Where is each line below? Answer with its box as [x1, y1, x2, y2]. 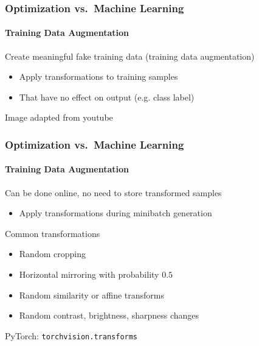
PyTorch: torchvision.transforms [5, 329, 138, 342]
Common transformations [5, 227, 100, 239]
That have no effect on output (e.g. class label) [19, 90, 195, 103]
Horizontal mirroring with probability [19, 268, 159, 281]
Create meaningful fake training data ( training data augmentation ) [5, 49, 255, 62]
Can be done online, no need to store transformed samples [5, 186, 222, 199]
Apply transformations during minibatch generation [19, 207, 212, 219]
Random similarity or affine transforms [19, 288, 164, 301]
